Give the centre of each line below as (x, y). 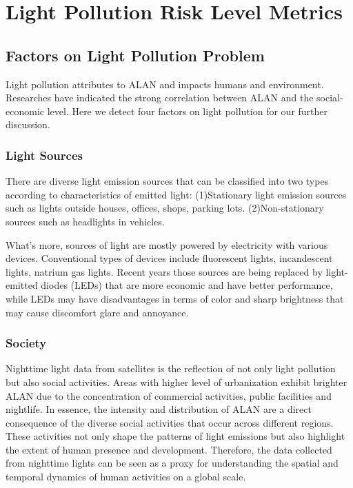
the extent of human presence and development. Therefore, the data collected (169, 449)
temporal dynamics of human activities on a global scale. (126, 477)
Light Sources (44, 155)
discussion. (28, 124)
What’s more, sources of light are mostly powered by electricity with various (167, 244)
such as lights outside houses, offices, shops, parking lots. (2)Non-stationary (165, 208)
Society (26, 343)
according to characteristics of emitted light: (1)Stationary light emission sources (176, 194)
